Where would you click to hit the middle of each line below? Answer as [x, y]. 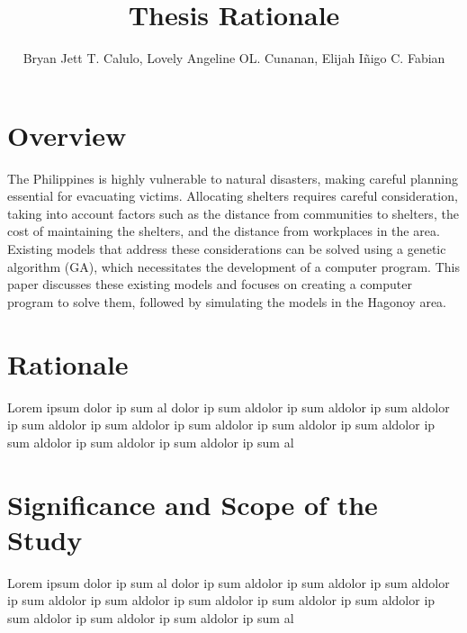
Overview [67, 135]
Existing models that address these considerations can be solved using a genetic [227, 249]
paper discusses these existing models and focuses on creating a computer [210, 284]
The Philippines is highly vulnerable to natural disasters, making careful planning [233, 178]
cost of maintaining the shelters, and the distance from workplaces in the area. [224, 231]
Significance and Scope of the [193, 504]
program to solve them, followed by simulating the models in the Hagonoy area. [227, 301]
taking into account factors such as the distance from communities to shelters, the [233, 213]
